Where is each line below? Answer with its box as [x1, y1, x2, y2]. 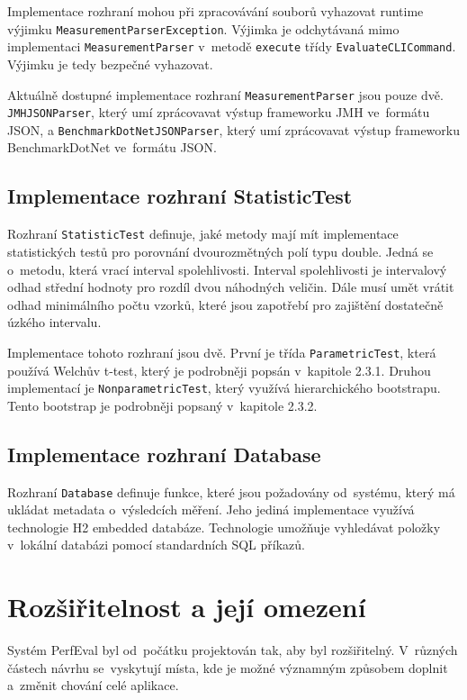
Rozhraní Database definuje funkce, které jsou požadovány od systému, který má [7, 482, 455, 501]
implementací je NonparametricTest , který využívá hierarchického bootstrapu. [7, 378, 441, 397]
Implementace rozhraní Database [7, 440, 321, 468]
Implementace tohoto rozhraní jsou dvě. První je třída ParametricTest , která [7, 342, 436, 361]
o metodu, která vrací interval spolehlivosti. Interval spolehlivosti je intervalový [7, 259, 447, 278]
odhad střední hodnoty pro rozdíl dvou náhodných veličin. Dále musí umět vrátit [7, 277, 454, 296]
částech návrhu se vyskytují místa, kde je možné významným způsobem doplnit [7, 658, 448, 677]
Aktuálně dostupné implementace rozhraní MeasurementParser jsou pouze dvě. [7, 85, 444, 104]
